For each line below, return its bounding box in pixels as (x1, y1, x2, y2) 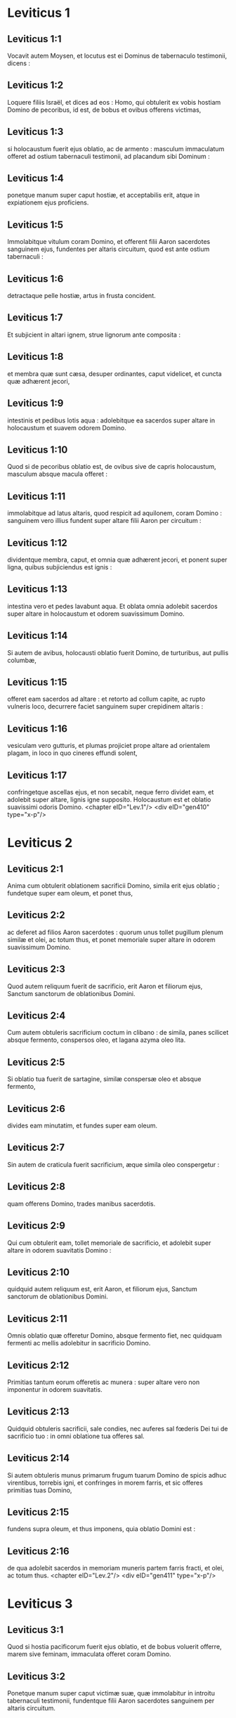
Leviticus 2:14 (7, 1452, 70, 1464)
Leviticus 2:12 (7, 1359, 70, 1371)
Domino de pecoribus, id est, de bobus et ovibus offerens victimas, (7, 105, 202, 114)
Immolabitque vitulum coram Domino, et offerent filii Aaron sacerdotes (7, 238, 211, 246)
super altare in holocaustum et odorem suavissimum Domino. (7, 609, 185, 618)
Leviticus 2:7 (7, 1142, 65, 1154)
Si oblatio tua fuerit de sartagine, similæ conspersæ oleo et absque (7, 1075, 202, 1083)
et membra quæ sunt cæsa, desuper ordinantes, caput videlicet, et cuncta (7, 369, 222, 377)
